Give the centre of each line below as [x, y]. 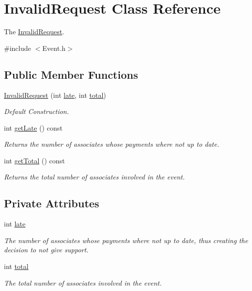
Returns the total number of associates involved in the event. [94, 177]
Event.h [54, 48]
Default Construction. [36, 111]
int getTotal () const [34, 160]
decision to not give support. [46, 250]
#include [18, 48]
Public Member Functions [71, 74]
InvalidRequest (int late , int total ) [55, 95]
